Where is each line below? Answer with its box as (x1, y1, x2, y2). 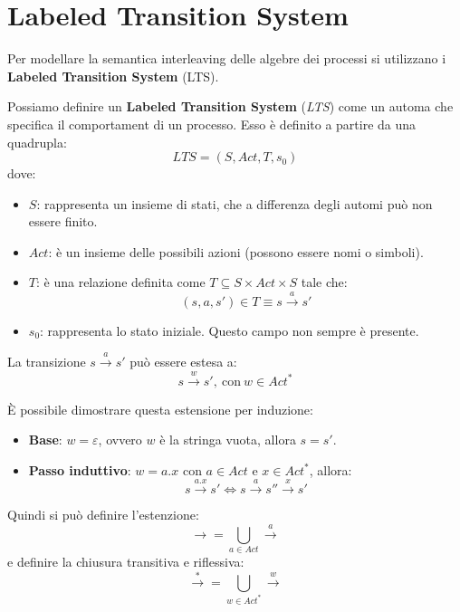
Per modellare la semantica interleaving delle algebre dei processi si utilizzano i (7, 49, 446, 68)
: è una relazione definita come (35, 273, 206, 292)
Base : (28, 430, 62, 449)
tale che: (301, 273, 348, 292)
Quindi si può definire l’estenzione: (7, 505, 199, 524)
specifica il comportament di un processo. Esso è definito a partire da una (7, 114, 417, 133)
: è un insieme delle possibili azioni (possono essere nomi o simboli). (48, 242, 424, 261)
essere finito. (28, 212, 98, 231)
